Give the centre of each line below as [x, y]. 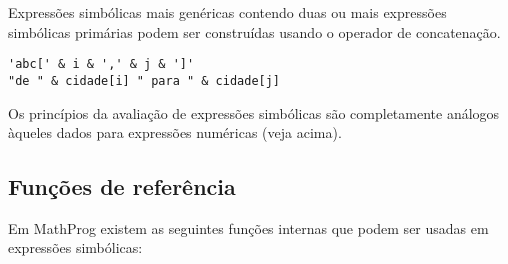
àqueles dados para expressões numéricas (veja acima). [175, 132]
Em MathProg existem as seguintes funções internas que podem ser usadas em [248, 227]
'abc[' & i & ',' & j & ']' [101, 64]
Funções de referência [122, 186]
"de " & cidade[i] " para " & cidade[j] [144, 80]
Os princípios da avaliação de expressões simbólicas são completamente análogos [254, 112]
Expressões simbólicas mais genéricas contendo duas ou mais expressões [227, 12]
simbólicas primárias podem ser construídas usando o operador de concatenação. [254, 31]
